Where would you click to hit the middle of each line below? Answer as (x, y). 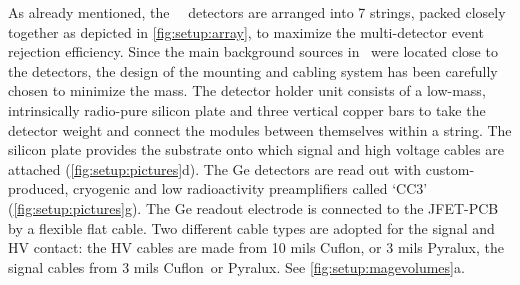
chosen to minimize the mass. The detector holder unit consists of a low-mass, (247, 90)
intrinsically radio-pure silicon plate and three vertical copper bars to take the (247, 109)
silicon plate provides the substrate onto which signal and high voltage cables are (256, 149)
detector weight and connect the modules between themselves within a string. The (260, 129)
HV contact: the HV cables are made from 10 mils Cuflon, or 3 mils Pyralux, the (256, 247)
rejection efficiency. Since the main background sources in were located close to (253, 51)
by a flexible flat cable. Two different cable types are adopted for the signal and (251, 227)
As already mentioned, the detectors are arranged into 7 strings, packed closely (257, 12)
